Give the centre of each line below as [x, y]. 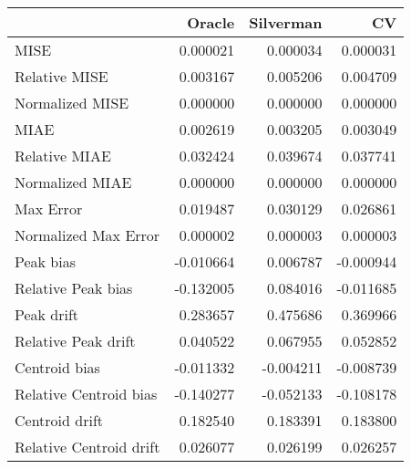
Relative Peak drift [75, 341]
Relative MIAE [63, 156]
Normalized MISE [72, 103]
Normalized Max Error [87, 235]
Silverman [286, 22]
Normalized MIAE [73, 182]
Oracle [211, 22]
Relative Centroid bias [86, 394]
